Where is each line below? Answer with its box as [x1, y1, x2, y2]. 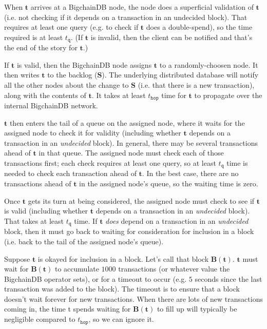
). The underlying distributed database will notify [102, 69, 259, 80]
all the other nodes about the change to [4, 80, 129, 90]
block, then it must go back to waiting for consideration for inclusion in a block [4, 226, 254, 237]
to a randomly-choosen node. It [159, 59, 258, 70]
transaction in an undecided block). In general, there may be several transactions [4, 137, 258, 148]
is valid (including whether [4, 205, 88, 216]
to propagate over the [194, 89, 262, 100]
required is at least [4, 31, 63, 42]
